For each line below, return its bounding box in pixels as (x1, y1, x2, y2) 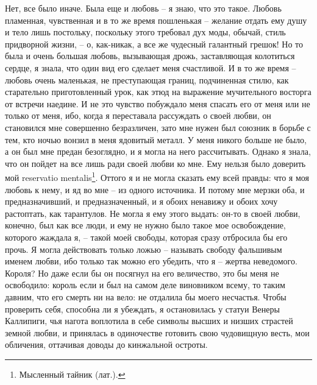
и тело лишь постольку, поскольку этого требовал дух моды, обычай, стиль (5, 26, 286, 38)
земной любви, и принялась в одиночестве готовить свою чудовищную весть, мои (5, 326, 310, 339)
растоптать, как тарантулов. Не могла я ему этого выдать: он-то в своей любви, (5, 207, 301, 219)
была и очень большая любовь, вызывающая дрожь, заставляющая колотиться (5, 49, 295, 62)
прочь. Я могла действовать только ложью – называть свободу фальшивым (5, 242, 282, 255)
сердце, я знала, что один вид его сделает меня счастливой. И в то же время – (5, 61, 296, 74)
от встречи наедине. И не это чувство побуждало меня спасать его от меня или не (5, 97, 310, 110)
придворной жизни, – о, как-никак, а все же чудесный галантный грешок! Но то (5, 37, 304, 50)
